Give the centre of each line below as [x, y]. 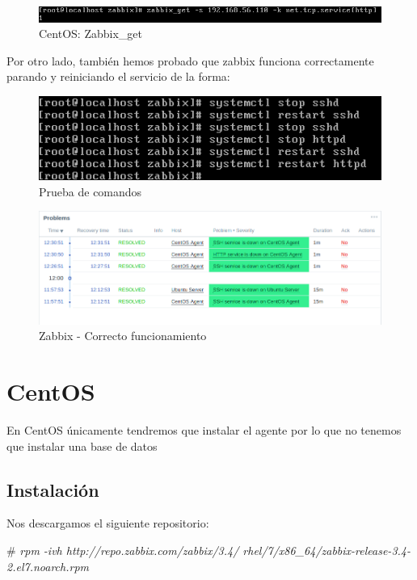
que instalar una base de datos [82, 446]
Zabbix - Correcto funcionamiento [123, 336]
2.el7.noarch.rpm [48, 566]
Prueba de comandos [91, 191]
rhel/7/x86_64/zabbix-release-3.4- [326, 550]
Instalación [53, 489]
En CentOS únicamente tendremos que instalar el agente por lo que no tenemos [204, 429]
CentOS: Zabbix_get [91, 34]
